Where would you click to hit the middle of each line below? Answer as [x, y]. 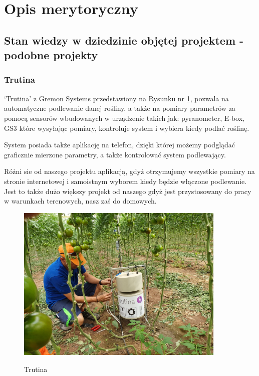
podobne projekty [51, 55]
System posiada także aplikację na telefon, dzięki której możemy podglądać [120, 145]
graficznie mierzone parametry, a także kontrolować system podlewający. [115, 154]
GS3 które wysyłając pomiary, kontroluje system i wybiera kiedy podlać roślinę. [127, 128]
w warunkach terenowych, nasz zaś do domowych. [80, 201]
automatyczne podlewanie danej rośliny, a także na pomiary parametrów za [120, 108]
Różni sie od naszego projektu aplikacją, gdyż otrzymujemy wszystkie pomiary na [129, 171]
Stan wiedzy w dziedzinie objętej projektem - [124, 40]
